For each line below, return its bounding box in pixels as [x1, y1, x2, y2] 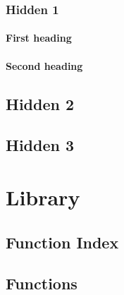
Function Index [6, 231, 119, 253]
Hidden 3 [6, 134, 75, 156]
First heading [6, 30, 72, 45]
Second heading [6, 58, 83, 73]
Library [6, 182, 80, 211]
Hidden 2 [6, 92, 75, 114]
